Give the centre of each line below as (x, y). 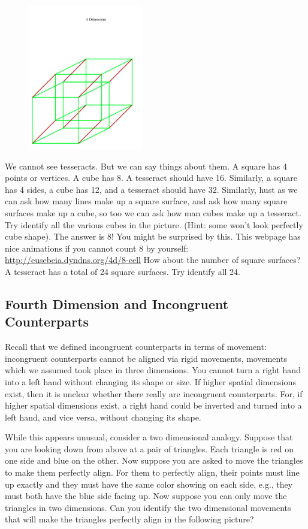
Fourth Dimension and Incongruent (117, 303)
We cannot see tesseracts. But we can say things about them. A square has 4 (146, 166)
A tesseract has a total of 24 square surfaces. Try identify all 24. (123, 271)
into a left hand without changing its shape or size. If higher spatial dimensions (150, 381)
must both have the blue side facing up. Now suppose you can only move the (146, 496)
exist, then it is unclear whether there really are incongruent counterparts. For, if (154, 393)
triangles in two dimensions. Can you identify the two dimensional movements (148, 507)
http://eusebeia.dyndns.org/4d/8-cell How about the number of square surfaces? (153, 260)
